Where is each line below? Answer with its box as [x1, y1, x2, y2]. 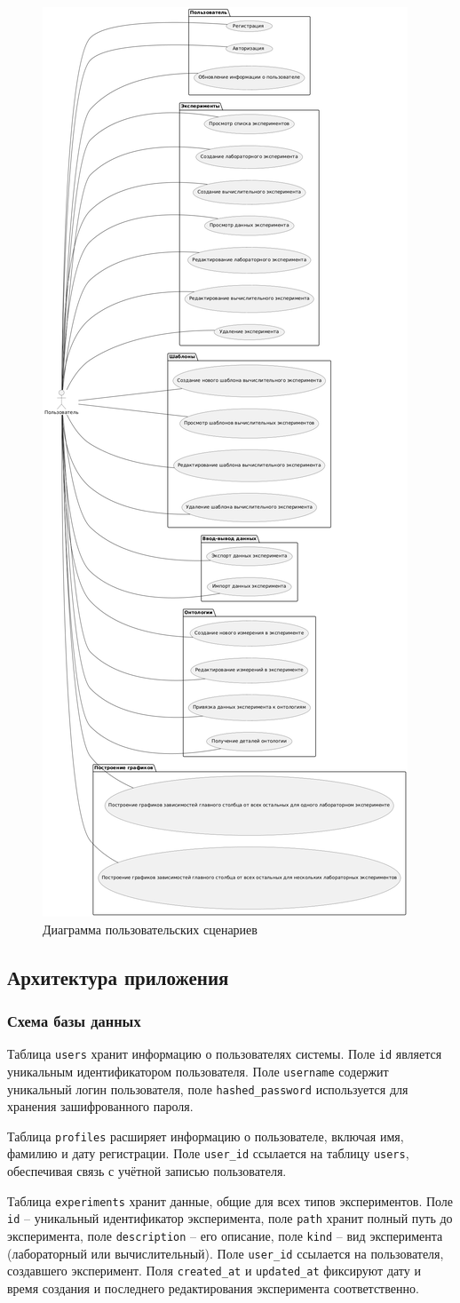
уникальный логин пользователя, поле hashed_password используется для [7, 1079, 408, 1098]
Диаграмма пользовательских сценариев [43, 919, 258, 938]
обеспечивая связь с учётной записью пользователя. [7, 1162, 287, 1180]
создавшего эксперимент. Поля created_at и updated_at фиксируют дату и [7, 1261, 421, 1280]
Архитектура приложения [7, 963, 229, 990]
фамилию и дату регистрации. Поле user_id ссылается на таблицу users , [7, 1144, 409, 1163]
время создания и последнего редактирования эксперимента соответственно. [7, 1278, 419, 1297]
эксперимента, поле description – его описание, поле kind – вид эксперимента [7, 1226, 443, 1244]
